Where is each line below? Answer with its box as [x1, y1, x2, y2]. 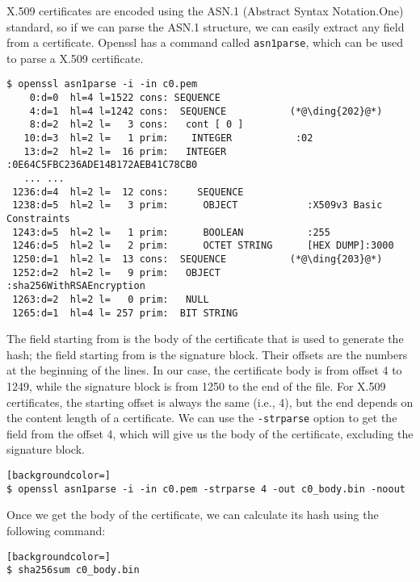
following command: [6, 521, 106, 538]
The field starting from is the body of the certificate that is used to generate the [6, 330, 404, 347]
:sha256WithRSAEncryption [6, 280, 145, 292]
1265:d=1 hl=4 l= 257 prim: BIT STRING [12, 307, 238, 319]
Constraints [6, 213, 70, 224]
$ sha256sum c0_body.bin [6, 564, 140, 576]
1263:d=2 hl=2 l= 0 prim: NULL [12, 293, 209, 305]
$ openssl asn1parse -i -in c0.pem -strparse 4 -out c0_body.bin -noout [6, 483, 405, 495]
